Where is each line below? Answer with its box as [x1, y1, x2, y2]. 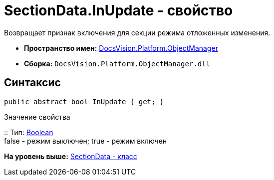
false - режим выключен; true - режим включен [4, 136, 167, 145]
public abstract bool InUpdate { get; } [4, 97, 164, 106]
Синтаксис [4, 76, 61, 89]
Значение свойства [4, 112, 70, 121]
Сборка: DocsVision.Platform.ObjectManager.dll [24, 59, 211, 68]
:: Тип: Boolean [4, 128, 53, 137]
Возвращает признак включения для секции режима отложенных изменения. [4, 28, 271, 37]
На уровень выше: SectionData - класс [4, 152, 137, 161]
